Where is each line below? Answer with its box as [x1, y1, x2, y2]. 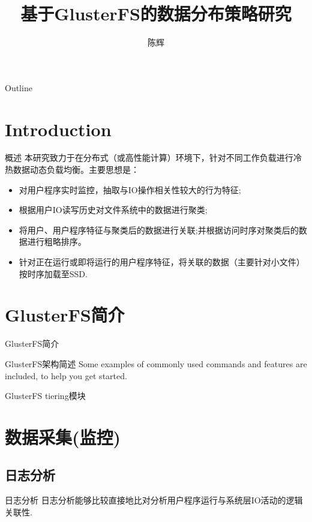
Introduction [5, 116, 112, 141]
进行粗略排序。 [27, 235, 86, 248]
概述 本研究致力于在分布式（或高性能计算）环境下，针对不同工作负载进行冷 [5, 151, 302, 164]
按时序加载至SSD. [19, 267, 88, 280]
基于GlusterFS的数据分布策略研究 [20, 1, 292, 26]
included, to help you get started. [5, 369, 127, 382]
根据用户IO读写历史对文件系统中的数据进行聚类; [19, 203, 208, 216]
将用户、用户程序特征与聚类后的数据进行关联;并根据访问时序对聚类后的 [19, 223, 299, 236]
